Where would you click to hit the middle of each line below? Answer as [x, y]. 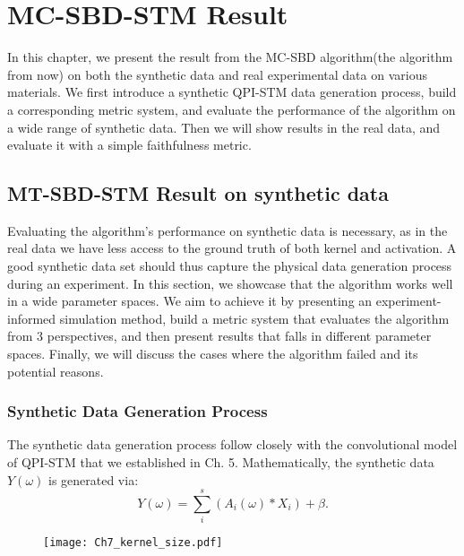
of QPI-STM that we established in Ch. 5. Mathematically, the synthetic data [221, 462]
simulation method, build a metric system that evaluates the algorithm [254, 318]
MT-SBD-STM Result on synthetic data [198, 193]
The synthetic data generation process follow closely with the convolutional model [232, 444]
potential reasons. [56, 371]
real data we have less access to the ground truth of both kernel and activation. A [232, 248]
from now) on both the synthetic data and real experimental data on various [217, 74]
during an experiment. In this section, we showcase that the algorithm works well [230, 283]
